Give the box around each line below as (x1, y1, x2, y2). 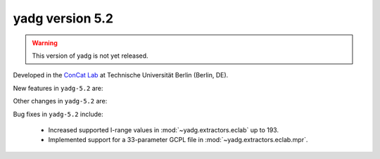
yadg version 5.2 (13, 11, 114, 26)
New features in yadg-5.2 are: (13, 84, 103, 92)
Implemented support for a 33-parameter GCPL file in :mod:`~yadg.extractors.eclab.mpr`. (48, 136, 308, 144)
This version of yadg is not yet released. (32, 51, 148, 60)
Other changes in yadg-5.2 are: (13, 97, 108, 106)
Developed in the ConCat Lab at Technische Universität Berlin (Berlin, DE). (13, 71, 229, 79)
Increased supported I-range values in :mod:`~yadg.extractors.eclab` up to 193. (48, 125, 279, 134)
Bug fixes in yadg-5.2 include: (13, 110, 103, 118)
